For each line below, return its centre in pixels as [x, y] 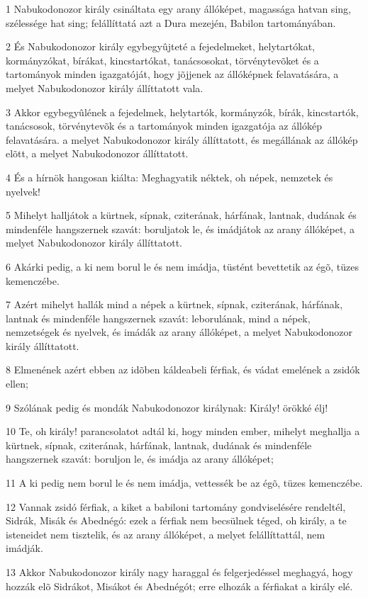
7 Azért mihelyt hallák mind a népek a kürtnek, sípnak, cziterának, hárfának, [174, 304]
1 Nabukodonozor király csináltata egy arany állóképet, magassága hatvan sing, [178, 9]
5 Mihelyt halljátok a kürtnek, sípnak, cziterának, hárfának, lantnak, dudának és [181, 215]
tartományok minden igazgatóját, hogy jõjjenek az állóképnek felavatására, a [172, 74]
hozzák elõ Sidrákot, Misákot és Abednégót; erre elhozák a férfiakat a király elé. [179, 586]
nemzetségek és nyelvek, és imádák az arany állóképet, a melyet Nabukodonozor [179, 332]
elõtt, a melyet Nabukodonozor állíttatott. [97, 153]
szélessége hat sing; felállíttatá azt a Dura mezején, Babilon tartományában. [171, 22]
